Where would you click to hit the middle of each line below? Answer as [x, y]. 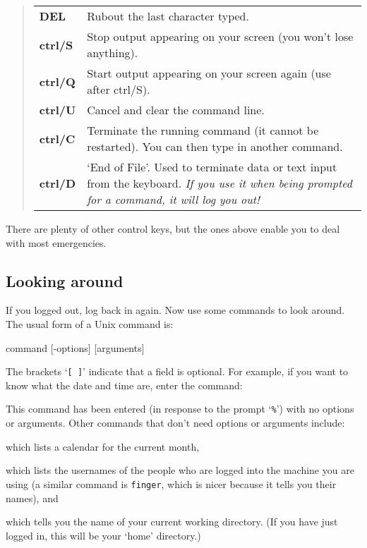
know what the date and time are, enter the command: [124, 385]
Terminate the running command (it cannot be [203, 130]
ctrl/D [58, 183]
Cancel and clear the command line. [176, 110]
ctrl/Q [57, 81]
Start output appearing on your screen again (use [209, 73]
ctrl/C [57, 138]
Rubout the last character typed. [168, 16]
